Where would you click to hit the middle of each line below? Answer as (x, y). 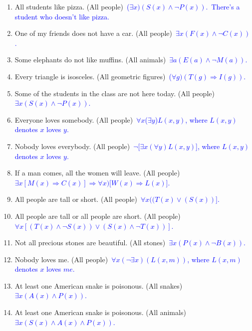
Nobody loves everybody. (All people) (72, 146)
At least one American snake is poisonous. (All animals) (100, 312)
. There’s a (223, 6)
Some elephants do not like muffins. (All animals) (90, 60)
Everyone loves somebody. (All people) (74, 119)
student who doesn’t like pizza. (62, 16)
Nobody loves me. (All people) (61, 259)
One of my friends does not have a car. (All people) (94, 33)
